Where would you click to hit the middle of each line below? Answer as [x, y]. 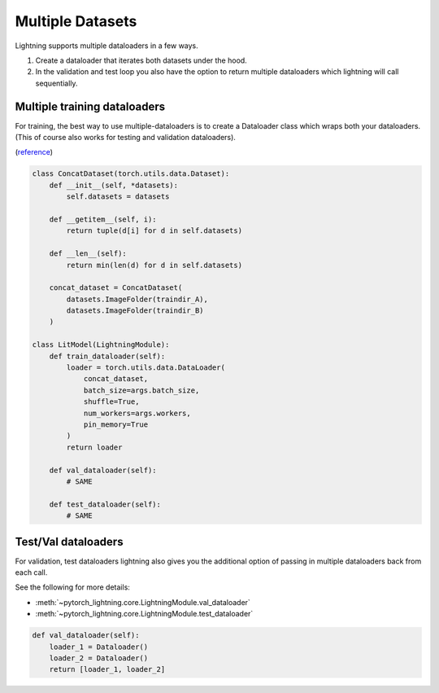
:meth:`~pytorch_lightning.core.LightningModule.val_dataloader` [143, 602]
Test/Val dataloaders [69, 542]
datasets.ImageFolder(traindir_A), [137, 299]
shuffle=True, [111, 402]
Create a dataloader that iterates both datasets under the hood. [141, 60]
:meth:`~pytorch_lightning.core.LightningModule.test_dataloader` [144, 614]
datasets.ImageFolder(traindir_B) [135, 311]
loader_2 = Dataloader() [99, 658]
